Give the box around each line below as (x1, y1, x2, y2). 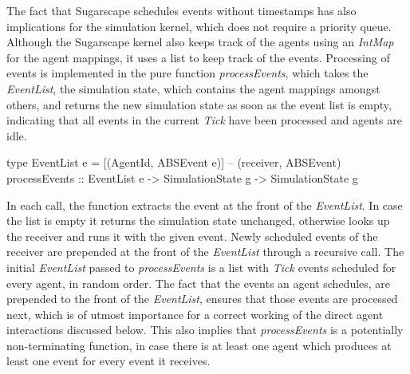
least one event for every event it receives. (6, 352, 211, 369)
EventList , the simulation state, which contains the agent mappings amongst (6, 80, 380, 96)
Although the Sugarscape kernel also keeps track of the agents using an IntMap (6, 33, 394, 50)
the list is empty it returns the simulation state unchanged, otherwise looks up (6, 212, 390, 229)
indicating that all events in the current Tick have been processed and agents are (6, 112, 402, 128)
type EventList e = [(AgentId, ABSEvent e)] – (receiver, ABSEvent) (6, 154, 341, 171)
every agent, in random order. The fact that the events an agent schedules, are (6, 274, 391, 291)
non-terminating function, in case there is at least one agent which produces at (6, 337, 392, 353)
